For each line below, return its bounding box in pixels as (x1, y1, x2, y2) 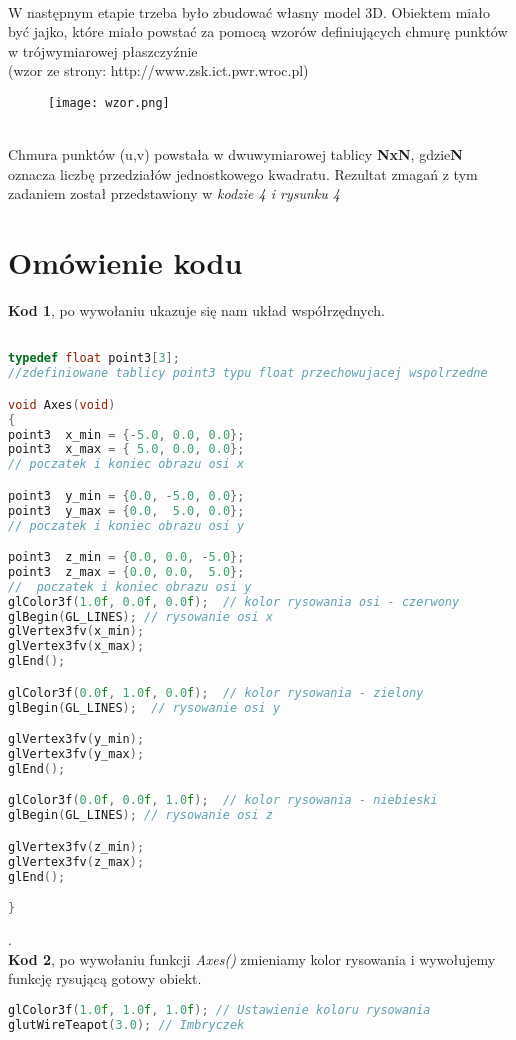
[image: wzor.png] (48, 95, 170, 110)
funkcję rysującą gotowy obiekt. (8, 968, 202, 989)
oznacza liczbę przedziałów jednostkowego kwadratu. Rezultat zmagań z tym (8, 163, 478, 184)
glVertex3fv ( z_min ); (8, 839, 145, 854)
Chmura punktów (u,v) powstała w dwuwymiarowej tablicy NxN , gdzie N (8, 144, 463, 165)
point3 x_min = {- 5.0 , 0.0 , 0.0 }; (8, 427, 245, 442)
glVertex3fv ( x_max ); (8, 639, 145, 654)
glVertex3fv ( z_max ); (8, 854, 145, 869)
